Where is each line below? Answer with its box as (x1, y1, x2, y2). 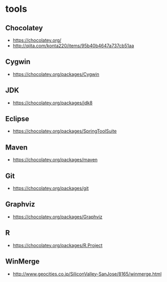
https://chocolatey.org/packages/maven (12, 157, 98, 163)
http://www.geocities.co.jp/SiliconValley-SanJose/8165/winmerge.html (12, 271, 162, 277)
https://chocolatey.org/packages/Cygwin (12, 71, 100, 77)
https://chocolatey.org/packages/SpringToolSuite (12, 128, 117, 134)
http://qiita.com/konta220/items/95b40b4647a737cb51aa (12, 43, 134, 49)
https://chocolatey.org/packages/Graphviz (12, 214, 102, 220)
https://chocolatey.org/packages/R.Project (12, 242, 103, 248)
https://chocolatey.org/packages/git (12, 185, 89, 192)
